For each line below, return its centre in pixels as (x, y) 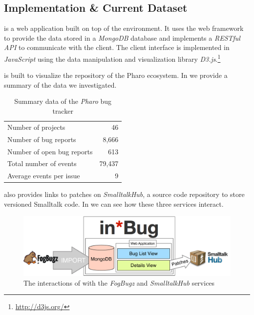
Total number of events (42, 163)
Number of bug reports (42, 139)
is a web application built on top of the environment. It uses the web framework (124, 28)
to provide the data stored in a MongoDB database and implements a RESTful (122, 37)
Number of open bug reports (50, 151)
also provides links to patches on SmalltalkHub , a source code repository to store (124, 194)
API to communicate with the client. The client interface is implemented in (117, 47)
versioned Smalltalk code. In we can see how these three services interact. (114, 204)
